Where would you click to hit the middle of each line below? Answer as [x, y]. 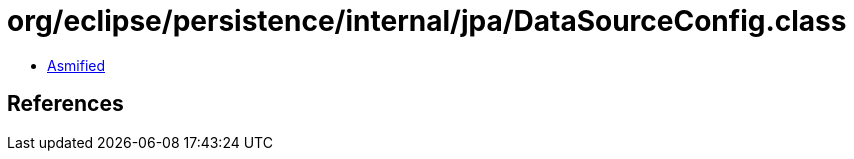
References [65, 104]
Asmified [76, 65]
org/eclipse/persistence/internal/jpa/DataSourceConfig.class [427, 21]
